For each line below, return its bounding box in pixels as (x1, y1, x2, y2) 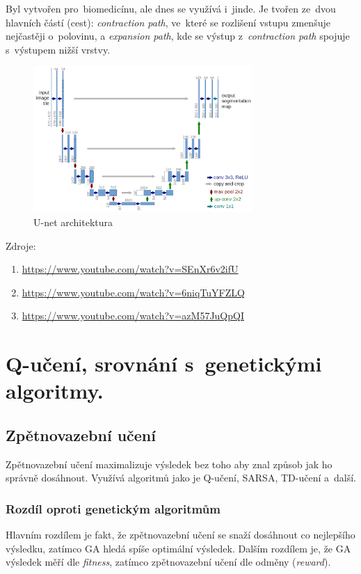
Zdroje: (6, 238, 36, 253)
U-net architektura (33, 214, 113, 229)
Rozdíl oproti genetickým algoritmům (6, 500, 220, 517)
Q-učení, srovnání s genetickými (6, 349, 322, 378)
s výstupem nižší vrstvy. (6, 42, 111, 56)
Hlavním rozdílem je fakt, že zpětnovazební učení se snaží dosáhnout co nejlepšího (6, 527, 355, 542)
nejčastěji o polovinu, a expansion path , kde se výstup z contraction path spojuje (6, 29, 350, 43)
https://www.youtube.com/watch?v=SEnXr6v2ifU (22, 262, 239, 276)
